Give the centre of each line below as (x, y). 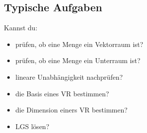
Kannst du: (21, 28)
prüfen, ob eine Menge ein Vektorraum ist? (79, 44)
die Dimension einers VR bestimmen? (71, 110)
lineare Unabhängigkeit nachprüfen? (69, 77)
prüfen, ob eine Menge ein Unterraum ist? (78, 60)
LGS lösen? (32, 126)
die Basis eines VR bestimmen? (62, 93)
